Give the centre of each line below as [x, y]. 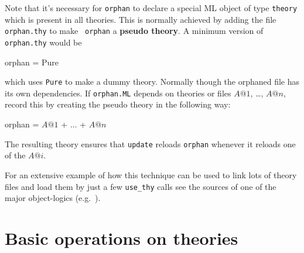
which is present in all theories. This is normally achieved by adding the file [141, 19]
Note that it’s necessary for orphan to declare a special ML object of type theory [151, 8]
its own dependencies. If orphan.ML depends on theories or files [118, 93]
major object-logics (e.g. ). [53, 198]
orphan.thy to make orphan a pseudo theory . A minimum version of [134, 31]
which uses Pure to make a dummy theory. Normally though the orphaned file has [152, 82]
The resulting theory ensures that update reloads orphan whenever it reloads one [150, 143]
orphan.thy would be [43, 42]
